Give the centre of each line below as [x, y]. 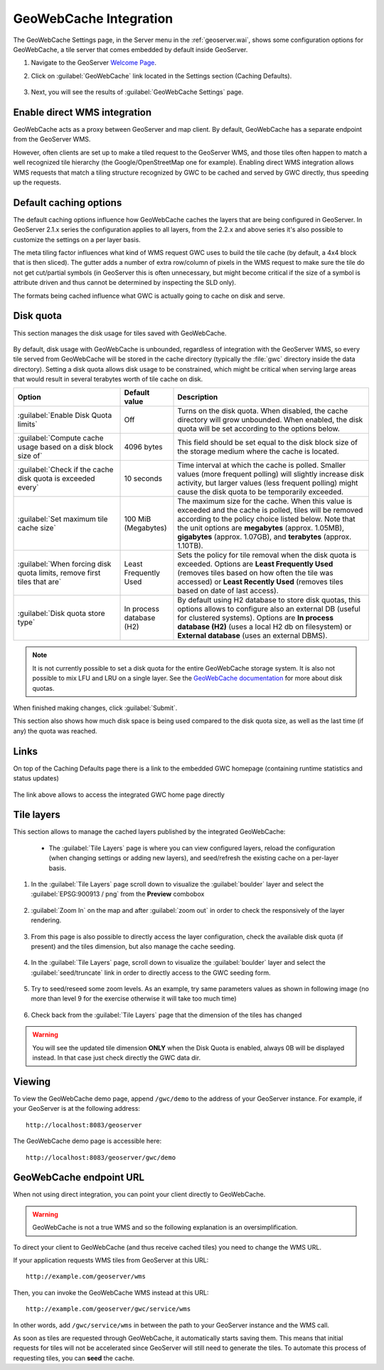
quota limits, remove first [59, 573]
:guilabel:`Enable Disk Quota [65, 415]
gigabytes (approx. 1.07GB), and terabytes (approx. [265, 537]
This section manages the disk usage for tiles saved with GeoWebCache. [120, 333]
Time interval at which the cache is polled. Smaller [262, 465]
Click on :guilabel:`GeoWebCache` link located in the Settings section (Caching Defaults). [161, 75]
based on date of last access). [228, 591]
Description [198, 397]
